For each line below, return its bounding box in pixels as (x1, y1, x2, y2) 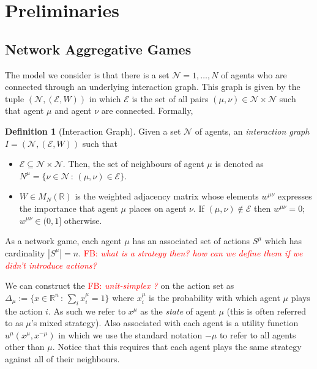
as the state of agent (140, 304, 216, 317)
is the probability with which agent (149, 291, 280, 304)
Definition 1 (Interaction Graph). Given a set (5, 124, 181, 137)
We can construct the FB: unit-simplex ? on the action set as (5, 279, 234, 292)
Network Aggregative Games (5, 39, 192, 58)
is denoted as (215, 157, 264, 170)
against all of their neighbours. (5, 352, 120, 365)
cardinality (5, 246, 45, 259)
